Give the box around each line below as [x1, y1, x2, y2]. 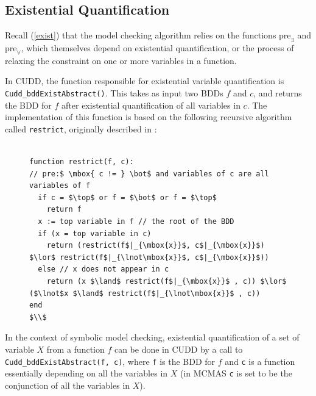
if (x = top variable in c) [38, 229, 152, 238]
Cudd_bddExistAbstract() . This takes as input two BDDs [5, 86, 223, 99]
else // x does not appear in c [38, 265, 169, 274]
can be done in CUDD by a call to [114, 342, 243, 355]
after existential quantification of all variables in [61, 98, 241, 111]
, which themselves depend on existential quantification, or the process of [21, 41, 294, 54]
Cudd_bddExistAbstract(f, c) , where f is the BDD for [5, 355, 216, 367]
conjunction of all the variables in [5, 378, 130, 391]
